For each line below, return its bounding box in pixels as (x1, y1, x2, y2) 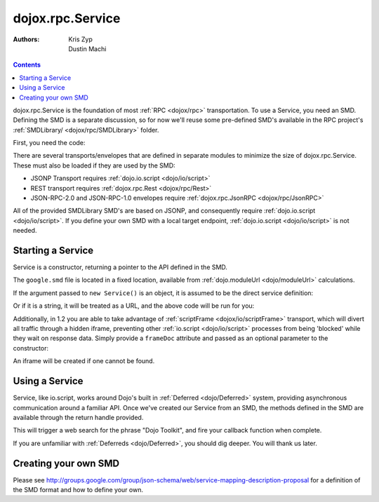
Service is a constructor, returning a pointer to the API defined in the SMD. (13, 263, 228, 271)
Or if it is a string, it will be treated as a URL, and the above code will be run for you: (13, 301, 255, 310)
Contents (13, 60, 41, 69)
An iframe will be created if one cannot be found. (13, 357, 155, 365)
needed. (13, 226, 37, 235)
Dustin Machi (68, 44, 107, 53)
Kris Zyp (68, 35, 93, 43)
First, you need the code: (13, 139, 86, 147)
